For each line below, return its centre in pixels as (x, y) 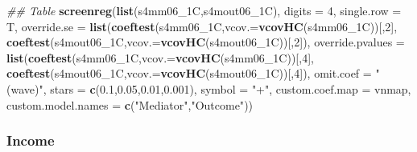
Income (31, 140)
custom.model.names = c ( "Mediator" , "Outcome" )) (130, 104)
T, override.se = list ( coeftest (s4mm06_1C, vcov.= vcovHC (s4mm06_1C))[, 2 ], (202, 26)
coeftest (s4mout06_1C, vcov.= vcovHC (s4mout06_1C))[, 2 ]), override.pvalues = (206, 42)
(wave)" (25, 88)
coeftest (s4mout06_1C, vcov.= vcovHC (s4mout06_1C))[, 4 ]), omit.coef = (189, 73)
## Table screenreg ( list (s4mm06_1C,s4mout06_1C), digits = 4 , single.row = (204, 10)
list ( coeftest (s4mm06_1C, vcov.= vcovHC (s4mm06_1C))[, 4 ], (160, 57)
